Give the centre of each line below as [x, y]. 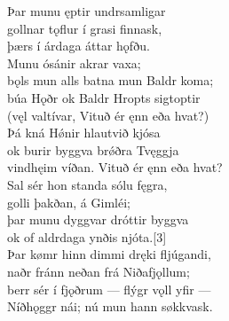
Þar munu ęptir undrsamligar [87, 11]
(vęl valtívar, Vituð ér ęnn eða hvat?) [108, 115]
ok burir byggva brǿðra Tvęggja [93, 149]
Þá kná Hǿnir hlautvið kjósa [84, 133]
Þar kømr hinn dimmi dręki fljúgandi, [109, 254]
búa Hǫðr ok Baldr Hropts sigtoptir [104, 97]
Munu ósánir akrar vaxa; [74, 63]
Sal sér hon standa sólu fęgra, [87, 184]
